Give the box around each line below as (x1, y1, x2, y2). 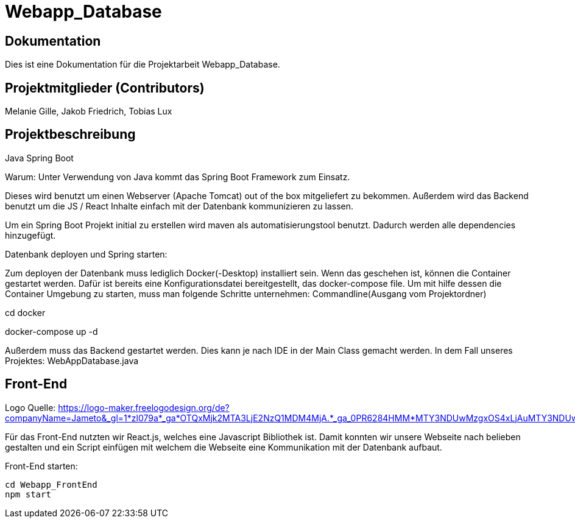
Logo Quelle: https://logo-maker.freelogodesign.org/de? (5, 402, 230, 413)
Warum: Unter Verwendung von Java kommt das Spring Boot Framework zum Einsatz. (5, 171, 350, 182)
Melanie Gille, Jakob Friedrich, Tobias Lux (5, 106, 172, 117)
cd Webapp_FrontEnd (5, 479, 97, 490)
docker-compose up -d (5, 326, 98, 337)
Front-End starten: (5, 460, 78, 471)
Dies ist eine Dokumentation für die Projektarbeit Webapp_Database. (5, 59, 280, 70)
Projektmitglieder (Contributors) (5, 80, 205, 96)
